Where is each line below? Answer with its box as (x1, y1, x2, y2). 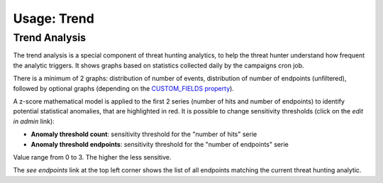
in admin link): (13, 117, 55, 126)
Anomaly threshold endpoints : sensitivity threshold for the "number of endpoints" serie (30, 140, 289, 148)
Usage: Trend (13, 11, 95, 26)
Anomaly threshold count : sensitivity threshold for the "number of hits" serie (30, 130, 257, 138)
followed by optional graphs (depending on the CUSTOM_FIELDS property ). (13, 84, 234, 92)
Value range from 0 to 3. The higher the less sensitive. (13, 152, 172, 161)
